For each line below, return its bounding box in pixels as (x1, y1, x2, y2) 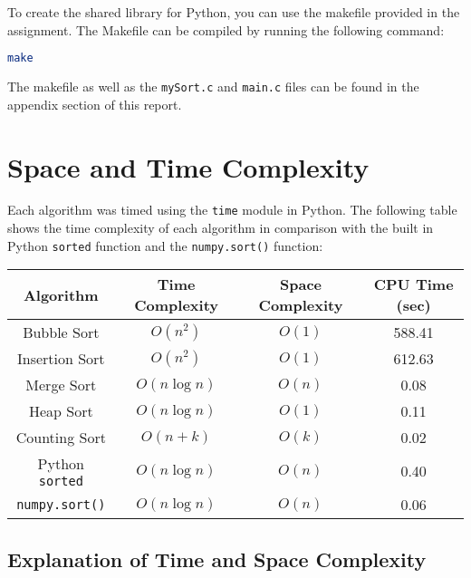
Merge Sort (25, 374, 97, 396)
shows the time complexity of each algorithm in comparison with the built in (7, 218, 434, 237)
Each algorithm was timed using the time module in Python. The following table (7, 200, 457, 219)
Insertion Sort (16, 348, 105, 370)
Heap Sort (28, 400, 93, 422)
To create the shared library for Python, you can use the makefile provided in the (7, 3, 460, 21)
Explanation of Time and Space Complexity (7, 544, 427, 573)
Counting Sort (15, 427, 106, 448)
